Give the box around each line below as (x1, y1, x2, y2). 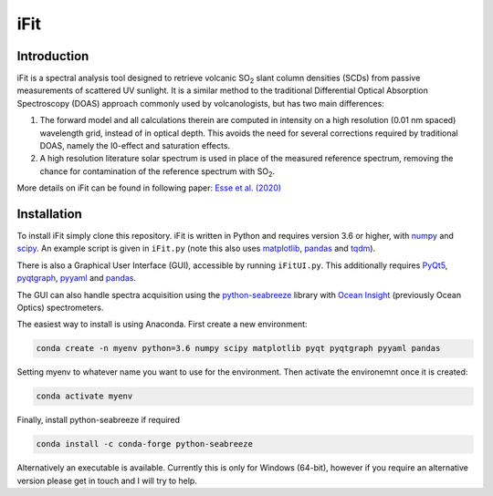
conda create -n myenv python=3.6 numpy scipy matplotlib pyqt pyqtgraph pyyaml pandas (36, 343, 441, 354)
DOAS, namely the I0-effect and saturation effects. (39, 140, 231, 151)
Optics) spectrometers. (16, 302, 104, 314)
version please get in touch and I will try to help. (16, 475, 198, 486)
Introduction (16, 48, 89, 64)
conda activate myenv (36, 391, 133, 401)
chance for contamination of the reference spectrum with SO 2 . (39, 165, 276, 179)
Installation (16, 206, 82, 222)
